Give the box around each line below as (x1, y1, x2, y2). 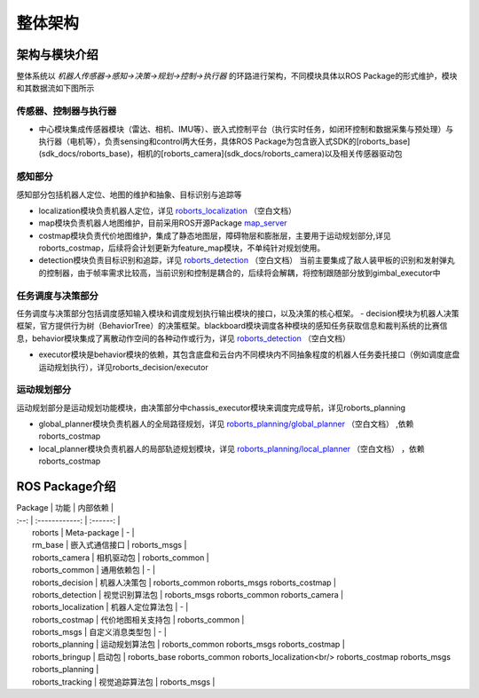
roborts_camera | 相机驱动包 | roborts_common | (32, 551, 210, 563)
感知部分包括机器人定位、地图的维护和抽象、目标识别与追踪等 (16, 189, 242, 200)
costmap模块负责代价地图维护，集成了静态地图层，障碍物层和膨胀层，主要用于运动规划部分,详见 (38, 230, 392, 241)
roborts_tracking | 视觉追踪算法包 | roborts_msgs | (32, 676, 216, 687)
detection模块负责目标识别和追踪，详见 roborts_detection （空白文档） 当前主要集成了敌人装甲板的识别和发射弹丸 (38, 255, 455, 266)
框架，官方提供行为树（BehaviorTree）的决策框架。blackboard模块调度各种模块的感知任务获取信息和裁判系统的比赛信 (16, 321, 448, 331)
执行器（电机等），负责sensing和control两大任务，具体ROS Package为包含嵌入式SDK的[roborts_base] (38, 136, 411, 147)
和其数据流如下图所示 (16, 83, 95, 93)
